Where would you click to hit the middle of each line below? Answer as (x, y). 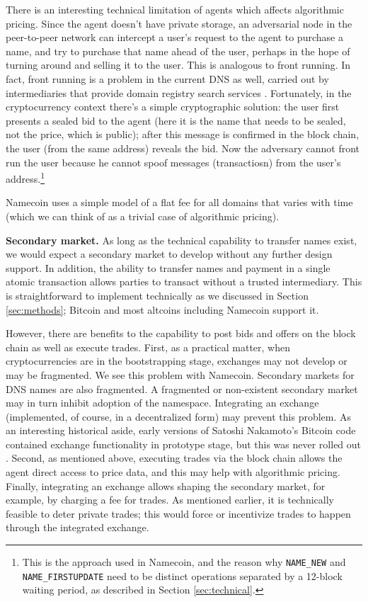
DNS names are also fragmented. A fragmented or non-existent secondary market (182, 388)
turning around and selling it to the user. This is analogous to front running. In (178, 65)
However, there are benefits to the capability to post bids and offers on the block (181, 333)
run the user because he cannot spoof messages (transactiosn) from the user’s (173, 162)
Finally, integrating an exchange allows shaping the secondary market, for (166, 485)
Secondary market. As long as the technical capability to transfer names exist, (182, 240)
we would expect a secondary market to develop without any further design (169, 254)
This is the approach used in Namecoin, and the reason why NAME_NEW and (184, 562)
